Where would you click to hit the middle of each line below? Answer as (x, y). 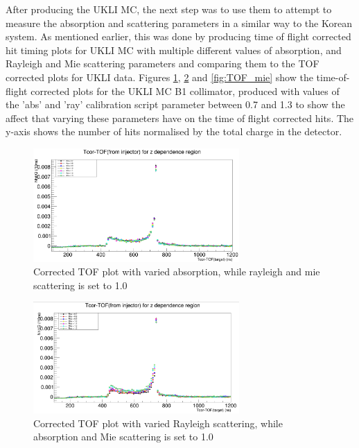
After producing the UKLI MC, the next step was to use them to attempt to (169, 9)
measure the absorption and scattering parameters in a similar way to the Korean (179, 23)
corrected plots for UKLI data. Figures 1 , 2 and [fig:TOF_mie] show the (159, 77)
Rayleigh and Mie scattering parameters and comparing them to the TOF (163, 63)
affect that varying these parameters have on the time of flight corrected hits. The (180, 118)
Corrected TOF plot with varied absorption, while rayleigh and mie (177, 272)
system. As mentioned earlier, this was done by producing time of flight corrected (178, 36)
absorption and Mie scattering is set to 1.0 (123, 437)
